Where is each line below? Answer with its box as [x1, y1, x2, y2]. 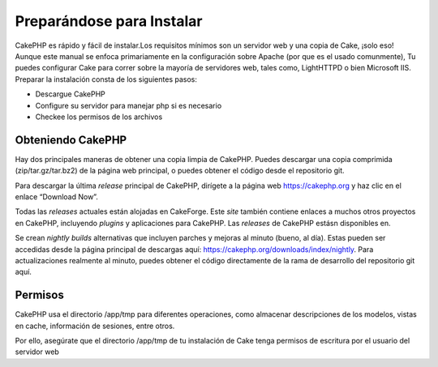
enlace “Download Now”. [15, 191, 99, 202]
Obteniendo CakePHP [15, 133, 127, 147]
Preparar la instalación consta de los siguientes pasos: [15, 74, 198, 84]
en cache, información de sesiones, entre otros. [15, 321, 175, 331]
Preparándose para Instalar [15, 12, 203, 30]
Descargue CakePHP [35, 89, 105, 99]
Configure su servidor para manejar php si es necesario [35, 100, 222, 110]
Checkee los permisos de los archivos [35, 112, 163, 122]
